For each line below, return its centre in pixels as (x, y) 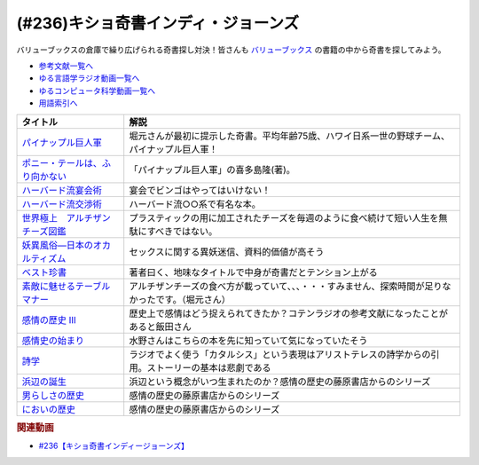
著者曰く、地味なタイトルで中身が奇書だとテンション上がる (254, 272)
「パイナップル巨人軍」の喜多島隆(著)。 (212, 169)
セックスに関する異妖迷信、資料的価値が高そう (227, 251)
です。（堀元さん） (193, 299)
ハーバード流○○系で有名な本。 (195, 204)
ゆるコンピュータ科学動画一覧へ (97, 91)
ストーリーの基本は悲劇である (209, 367)
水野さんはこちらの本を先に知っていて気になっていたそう (248, 340)
